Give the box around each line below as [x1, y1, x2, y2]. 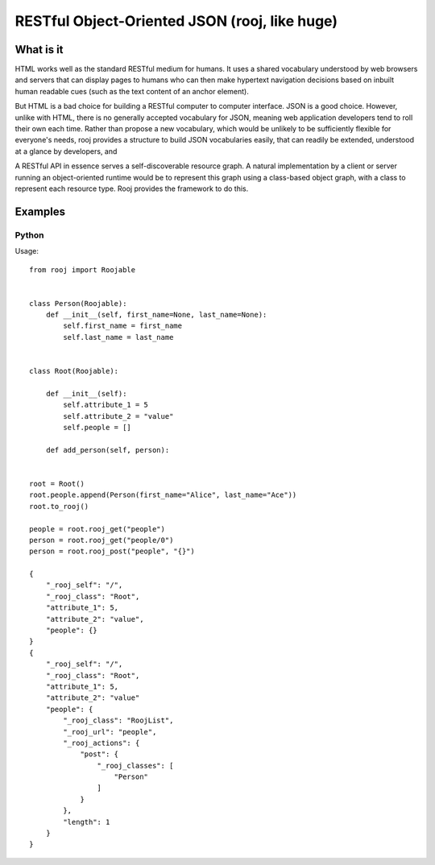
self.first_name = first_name [63, 321, 183, 330]
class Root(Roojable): [29, 366, 119, 376]
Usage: [14, 246, 39, 256]
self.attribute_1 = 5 [63, 400, 149, 410]
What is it [14, 43, 64, 56]
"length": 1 [63, 817, 110, 826]
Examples [14, 205, 66, 218]
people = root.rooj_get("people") [29, 524, 165, 533]
